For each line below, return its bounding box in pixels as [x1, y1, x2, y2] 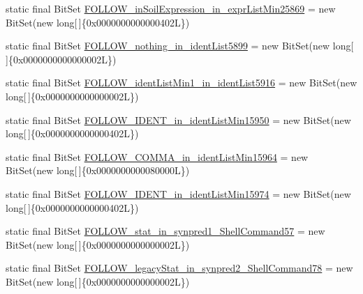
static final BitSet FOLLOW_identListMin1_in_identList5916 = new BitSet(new [6, 75, 357, 90]
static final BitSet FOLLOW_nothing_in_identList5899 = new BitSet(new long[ [6, 38, 354, 53]
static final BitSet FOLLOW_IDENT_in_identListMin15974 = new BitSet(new [6, 186, 351, 201]
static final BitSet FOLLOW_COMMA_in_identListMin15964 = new [6, 149, 309, 164]
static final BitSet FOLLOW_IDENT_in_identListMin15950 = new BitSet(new [6, 112, 351, 127]
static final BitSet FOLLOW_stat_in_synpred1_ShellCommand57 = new [6, 224, 325, 238]
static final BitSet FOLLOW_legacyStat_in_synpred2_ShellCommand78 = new [6, 261, 353, 275]
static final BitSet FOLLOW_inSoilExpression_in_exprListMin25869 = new [6, 1, 336, 15]
